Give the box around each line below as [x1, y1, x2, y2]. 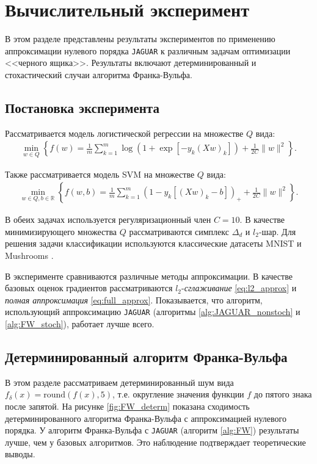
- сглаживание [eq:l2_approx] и [181, 281, 297, 294]
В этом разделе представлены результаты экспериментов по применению [5, 32, 275, 45]
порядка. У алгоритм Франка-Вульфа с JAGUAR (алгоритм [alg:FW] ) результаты [5, 424, 299, 437]
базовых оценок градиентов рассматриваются [5, 281, 173, 294]
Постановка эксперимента [5, 98, 159, 117]
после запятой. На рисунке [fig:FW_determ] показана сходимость [5, 400, 250, 413]
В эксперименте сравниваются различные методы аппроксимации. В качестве [5, 269, 293, 282]
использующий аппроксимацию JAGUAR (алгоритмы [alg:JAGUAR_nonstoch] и [5, 305, 301, 318]
